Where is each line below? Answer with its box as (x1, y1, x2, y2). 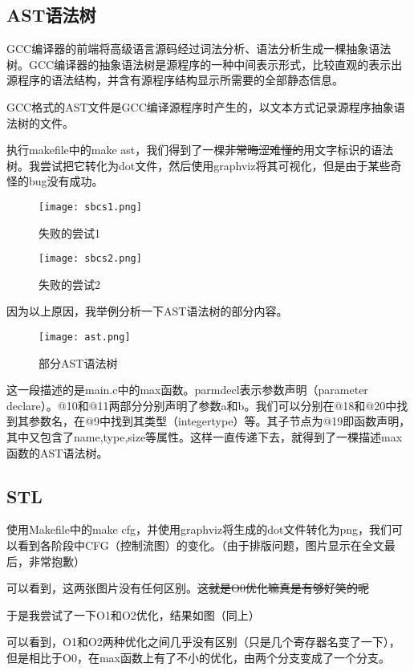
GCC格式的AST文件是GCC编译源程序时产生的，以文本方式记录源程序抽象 (6, 98, 394, 115)
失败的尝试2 (39, 275, 100, 292)
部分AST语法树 (39, 354, 118, 371)
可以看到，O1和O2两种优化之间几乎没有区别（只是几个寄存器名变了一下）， (6, 633, 400, 650)
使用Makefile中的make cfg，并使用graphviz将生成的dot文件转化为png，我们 (6, 521, 392, 538)
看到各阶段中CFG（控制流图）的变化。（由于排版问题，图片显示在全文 (17, 537, 384, 554)
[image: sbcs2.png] (39, 253, 142, 265)
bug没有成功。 (28, 173, 103, 189)
